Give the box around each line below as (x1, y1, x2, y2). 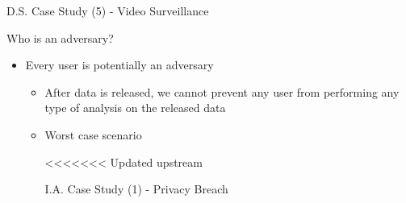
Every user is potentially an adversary (25, 56, 214, 73)
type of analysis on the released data (44, 99, 226, 116)
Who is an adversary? (6, 29, 114, 46)
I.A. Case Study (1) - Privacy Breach (44, 180, 228, 197)
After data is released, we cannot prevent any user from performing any (44, 83, 400, 100)
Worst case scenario (44, 126, 142, 143)
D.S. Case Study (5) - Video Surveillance (6, 2, 209, 19)
